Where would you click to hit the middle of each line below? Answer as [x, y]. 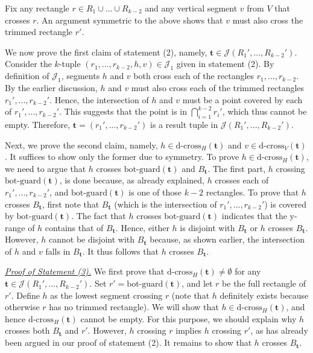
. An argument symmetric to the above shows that [130, 20]
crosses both [27, 330]
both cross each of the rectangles [194, 76]
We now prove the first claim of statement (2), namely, [106, 52]
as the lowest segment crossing [106, 295]
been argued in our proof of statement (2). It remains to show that [128, 342]
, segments [81, 76]
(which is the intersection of [166, 204]
